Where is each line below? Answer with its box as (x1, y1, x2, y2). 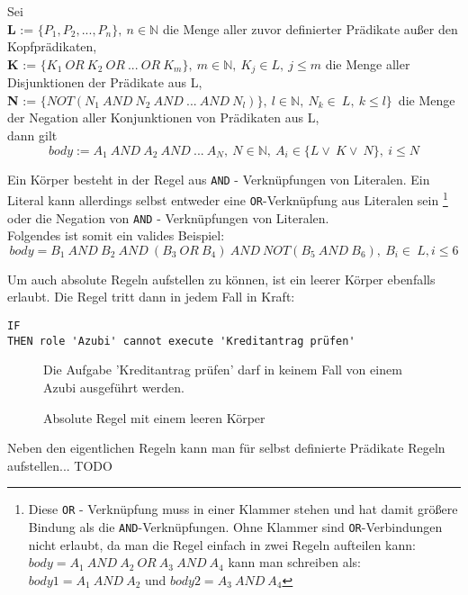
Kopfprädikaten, (7, 37, 97, 56)
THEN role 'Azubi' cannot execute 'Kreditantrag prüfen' (7, 334, 355, 347)
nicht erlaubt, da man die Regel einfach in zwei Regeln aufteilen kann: (28, 535, 416, 554)
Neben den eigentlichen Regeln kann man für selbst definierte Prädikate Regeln (7, 438, 445, 457)
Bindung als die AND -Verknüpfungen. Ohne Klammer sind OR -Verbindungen (28, 517, 443, 536)
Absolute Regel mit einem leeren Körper (43, 408, 265, 427)
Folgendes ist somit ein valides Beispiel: (7, 226, 225, 245)
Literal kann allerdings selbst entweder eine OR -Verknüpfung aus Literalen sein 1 (7, 188, 448, 209)
